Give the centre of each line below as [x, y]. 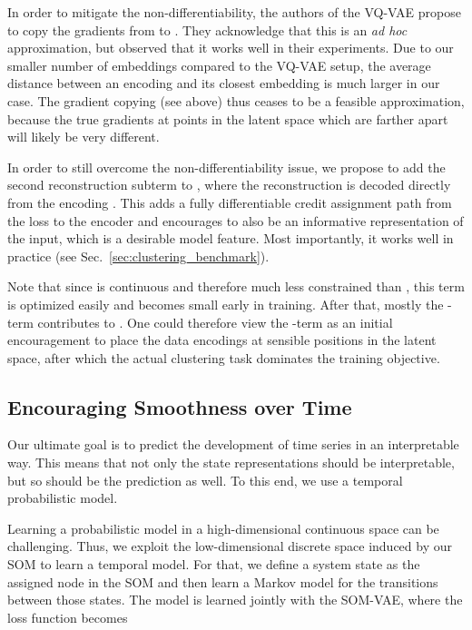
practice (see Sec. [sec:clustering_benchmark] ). [138, 256]
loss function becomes [68, 617]
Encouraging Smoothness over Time [180, 406]
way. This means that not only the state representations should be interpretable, [231, 463]
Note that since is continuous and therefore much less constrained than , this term [236, 286]
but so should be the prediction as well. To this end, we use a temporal [205, 480]
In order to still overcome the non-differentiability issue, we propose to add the [226, 167]
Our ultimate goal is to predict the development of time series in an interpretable [233, 444]
